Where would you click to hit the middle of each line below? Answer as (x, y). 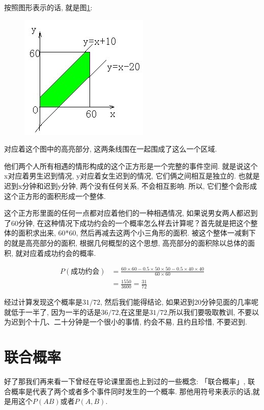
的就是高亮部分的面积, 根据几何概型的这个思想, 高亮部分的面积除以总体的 (126, 242)
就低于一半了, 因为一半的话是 (53, 312)
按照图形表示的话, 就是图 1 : (48, 7)
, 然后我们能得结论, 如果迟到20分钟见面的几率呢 (180, 302)
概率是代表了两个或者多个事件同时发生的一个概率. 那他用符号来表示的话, (132, 391)
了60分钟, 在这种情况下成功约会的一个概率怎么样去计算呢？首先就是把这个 (127, 223)
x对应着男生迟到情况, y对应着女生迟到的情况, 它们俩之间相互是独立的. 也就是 (132, 176)
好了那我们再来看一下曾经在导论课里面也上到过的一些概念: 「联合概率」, (125, 381)
